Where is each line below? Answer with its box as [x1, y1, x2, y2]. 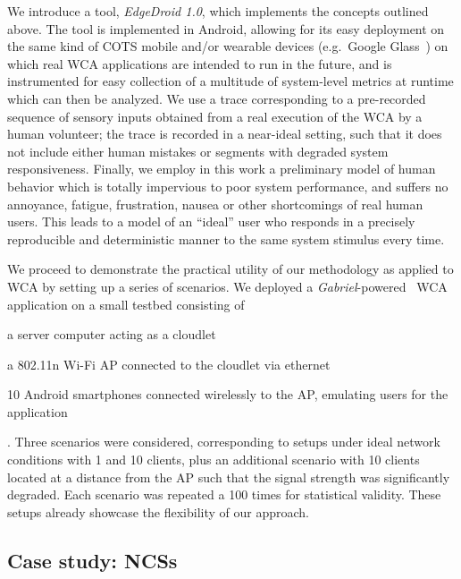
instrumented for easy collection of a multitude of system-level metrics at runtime [7, 72, 454, 90]
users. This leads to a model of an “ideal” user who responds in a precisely [7, 212, 415, 231]
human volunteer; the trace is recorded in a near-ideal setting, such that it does [7, 124, 442, 143]
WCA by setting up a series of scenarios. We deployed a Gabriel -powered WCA [7, 277, 448, 295]
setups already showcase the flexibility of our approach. [7, 502, 309, 521]
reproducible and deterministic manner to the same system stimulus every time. [7, 229, 445, 248]
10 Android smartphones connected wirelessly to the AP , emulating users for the [7, 385, 448, 404]
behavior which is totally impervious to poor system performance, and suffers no [7, 176, 448, 195]
